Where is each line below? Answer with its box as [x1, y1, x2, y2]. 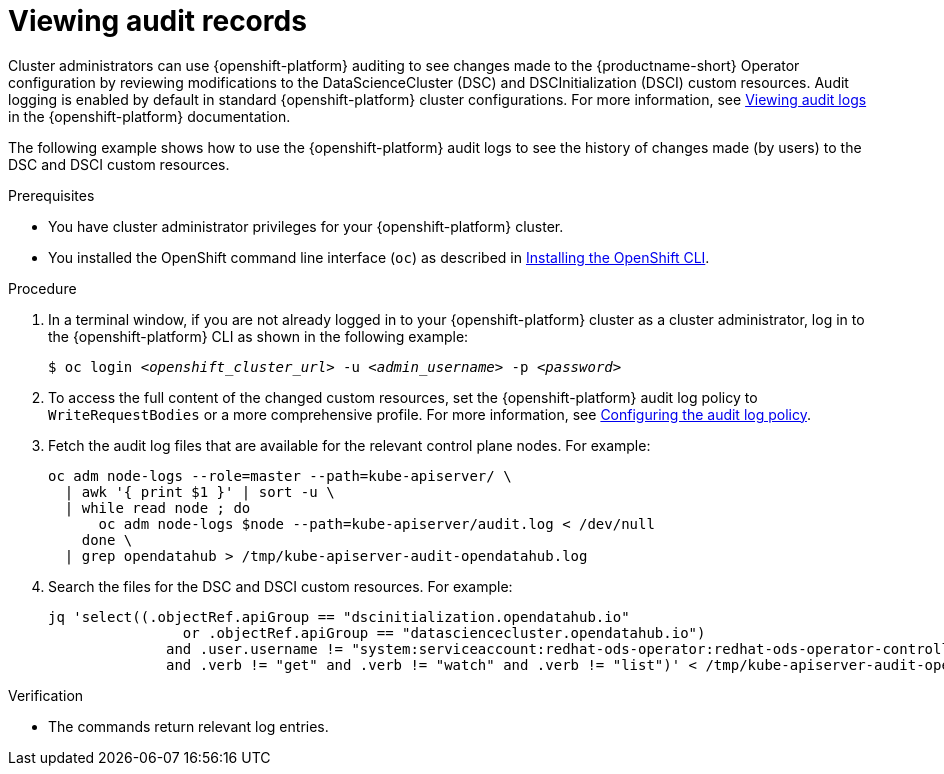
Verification [8, 686, 84, 704]
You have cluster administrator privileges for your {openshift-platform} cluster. [48, 217, 564, 235]
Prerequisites [8, 186, 95, 204]
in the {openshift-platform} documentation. [8, 107, 291, 125]
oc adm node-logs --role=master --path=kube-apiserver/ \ [48, 467, 512, 484]
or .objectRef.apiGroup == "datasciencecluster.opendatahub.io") [182, 624, 706, 641]
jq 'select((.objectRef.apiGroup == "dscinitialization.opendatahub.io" [48, 608, 630, 625]
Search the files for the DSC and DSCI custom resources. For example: [48, 577, 513, 595]
